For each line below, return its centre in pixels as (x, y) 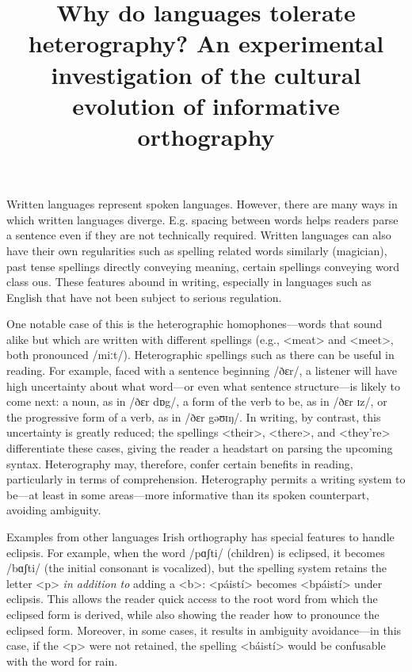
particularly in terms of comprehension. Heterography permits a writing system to (206, 479)
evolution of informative (206, 105)
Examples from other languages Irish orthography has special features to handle (200, 536)
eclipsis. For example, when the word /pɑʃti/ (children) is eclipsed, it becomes (196, 552)
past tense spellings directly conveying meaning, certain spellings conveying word (203, 266)
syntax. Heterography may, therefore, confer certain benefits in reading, (180, 463)
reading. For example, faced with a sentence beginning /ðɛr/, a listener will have (202, 370)
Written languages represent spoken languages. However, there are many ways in (202, 204)
